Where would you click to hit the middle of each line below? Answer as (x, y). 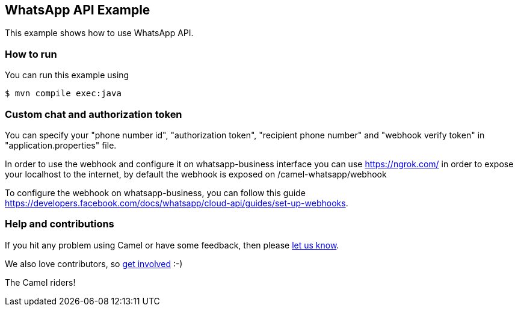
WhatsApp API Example (78, 10)
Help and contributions (60, 224)
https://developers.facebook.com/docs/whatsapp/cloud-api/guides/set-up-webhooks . (177, 203)
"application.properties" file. (61, 145)
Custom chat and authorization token (94, 114)
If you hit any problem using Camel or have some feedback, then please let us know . (172, 245)
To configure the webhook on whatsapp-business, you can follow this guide (155, 192)
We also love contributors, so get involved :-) (94, 263)
